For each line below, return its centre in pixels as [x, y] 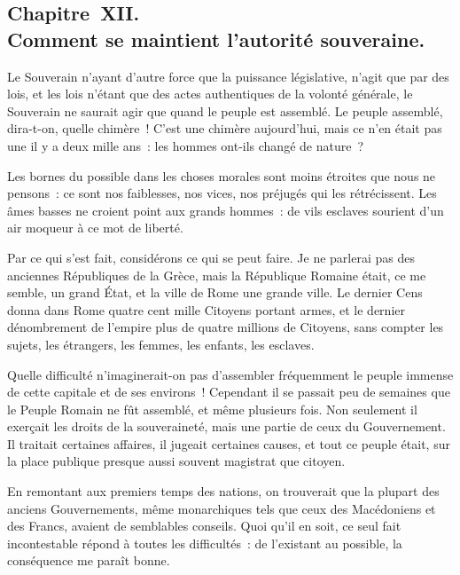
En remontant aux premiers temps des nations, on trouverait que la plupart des [223, 491]
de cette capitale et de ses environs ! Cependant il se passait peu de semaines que [229, 392]
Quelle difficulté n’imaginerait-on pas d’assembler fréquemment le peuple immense [230, 374]
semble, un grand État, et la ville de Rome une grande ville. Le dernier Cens [215, 292]
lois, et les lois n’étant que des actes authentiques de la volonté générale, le [210, 94]
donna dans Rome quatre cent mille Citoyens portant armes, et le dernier [206, 309]
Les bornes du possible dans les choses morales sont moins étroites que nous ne [222, 175]
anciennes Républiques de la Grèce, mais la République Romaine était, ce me [217, 275]
